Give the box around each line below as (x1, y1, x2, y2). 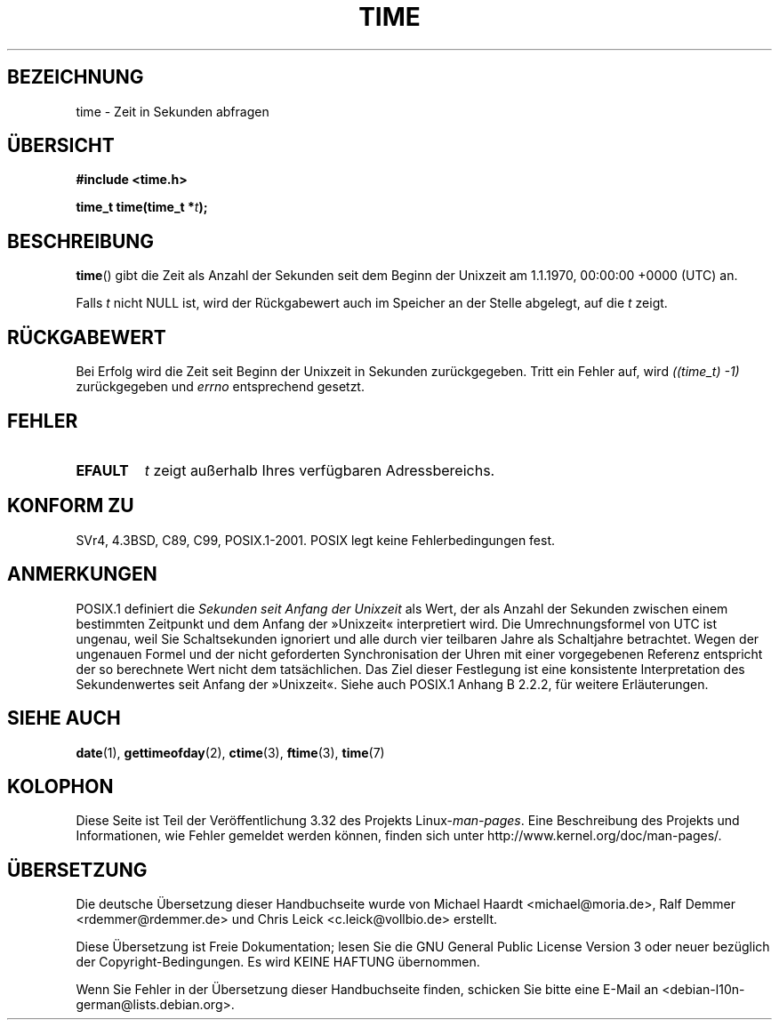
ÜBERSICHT (7, 134, 115, 157)
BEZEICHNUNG (7, 66, 144, 89)
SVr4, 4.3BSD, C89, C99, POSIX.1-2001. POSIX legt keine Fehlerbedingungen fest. (76, 532, 556, 548)
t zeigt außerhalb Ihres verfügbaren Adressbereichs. (144, 461, 495, 479)
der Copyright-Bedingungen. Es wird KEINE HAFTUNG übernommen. (76, 954, 480, 970)
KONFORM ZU (7, 494, 134, 518)
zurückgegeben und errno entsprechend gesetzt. (76, 379, 365, 395)
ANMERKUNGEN (7, 563, 157, 586)
